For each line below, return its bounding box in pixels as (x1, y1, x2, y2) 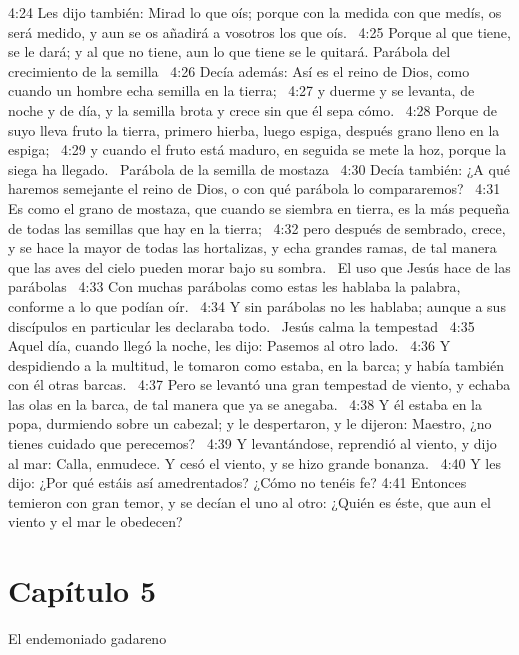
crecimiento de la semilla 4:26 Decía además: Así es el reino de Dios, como (8, 60, 470, 81)
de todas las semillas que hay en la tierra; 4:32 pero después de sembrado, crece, (8, 217, 506, 238)
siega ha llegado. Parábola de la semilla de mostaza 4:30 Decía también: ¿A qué (8, 158, 510, 179)
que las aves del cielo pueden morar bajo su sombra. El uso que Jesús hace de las (8, 256, 511, 277)
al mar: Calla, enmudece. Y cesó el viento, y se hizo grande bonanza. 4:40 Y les (8, 452, 501, 473)
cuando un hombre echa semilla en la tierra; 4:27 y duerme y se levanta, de (8, 80, 475, 101)
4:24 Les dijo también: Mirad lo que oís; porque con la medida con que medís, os (8, 2, 502, 22)
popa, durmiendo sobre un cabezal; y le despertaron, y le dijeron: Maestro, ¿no (8, 413, 492, 434)
